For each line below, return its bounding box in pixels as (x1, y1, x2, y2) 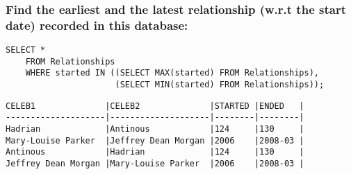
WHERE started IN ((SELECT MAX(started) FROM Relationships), (25, 68, 320, 78)
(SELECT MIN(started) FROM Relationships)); (115, 80, 325, 90)
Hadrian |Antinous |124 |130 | (6, 124, 304, 134)
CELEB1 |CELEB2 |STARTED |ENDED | (6, 101, 304, 111)
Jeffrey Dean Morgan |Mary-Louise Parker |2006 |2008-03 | (6, 159, 304, 169)
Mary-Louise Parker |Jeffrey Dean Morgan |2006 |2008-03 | (6, 135, 304, 146)
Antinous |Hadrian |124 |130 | (6, 147, 304, 157)
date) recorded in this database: (6, 16, 188, 33)
